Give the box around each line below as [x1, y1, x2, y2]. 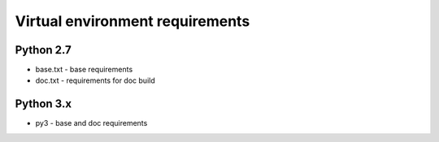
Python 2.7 [15, 43, 72, 57]
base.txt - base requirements [35, 65, 133, 75]
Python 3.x [15, 97, 72, 111]
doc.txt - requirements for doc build [35, 75, 155, 85]
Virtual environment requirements [15, 12, 250, 30]
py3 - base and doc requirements [35, 118, 148, 128]
